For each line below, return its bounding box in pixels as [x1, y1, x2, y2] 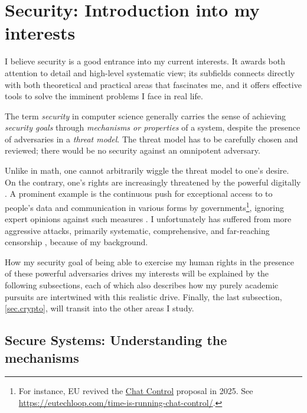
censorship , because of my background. [5, 236, 148, 248]
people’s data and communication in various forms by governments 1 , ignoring [5, 199, 285, 213]
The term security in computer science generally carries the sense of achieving [5, 109, 286, 122]
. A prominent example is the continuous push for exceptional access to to [5, 187, 273, 200]
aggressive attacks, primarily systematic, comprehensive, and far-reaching [5, 224, 270, 236]
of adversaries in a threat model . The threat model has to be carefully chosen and [5, 132, 298, 145]
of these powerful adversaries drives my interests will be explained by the [5, 267, 269, 279]
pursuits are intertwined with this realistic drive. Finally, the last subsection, [5, 290, 282, 303]
